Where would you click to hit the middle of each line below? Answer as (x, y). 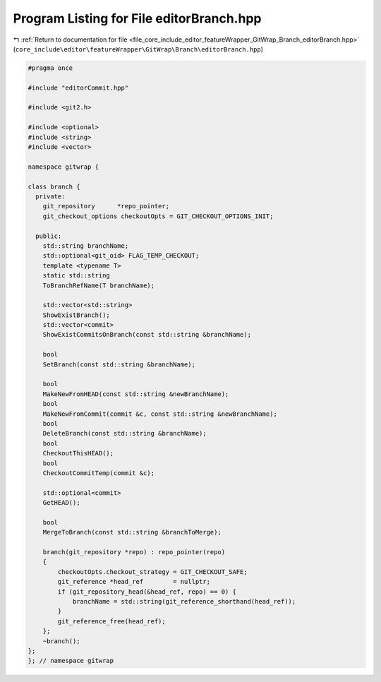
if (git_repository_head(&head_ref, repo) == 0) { (147, 592)
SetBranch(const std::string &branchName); (119, 364)
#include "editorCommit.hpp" (78, 88)
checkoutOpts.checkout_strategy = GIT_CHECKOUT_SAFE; (152, 572)
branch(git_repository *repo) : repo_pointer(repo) (134, 552)
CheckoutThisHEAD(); (78, 453)
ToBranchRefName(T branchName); (99, 285)
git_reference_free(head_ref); (111, 621)
